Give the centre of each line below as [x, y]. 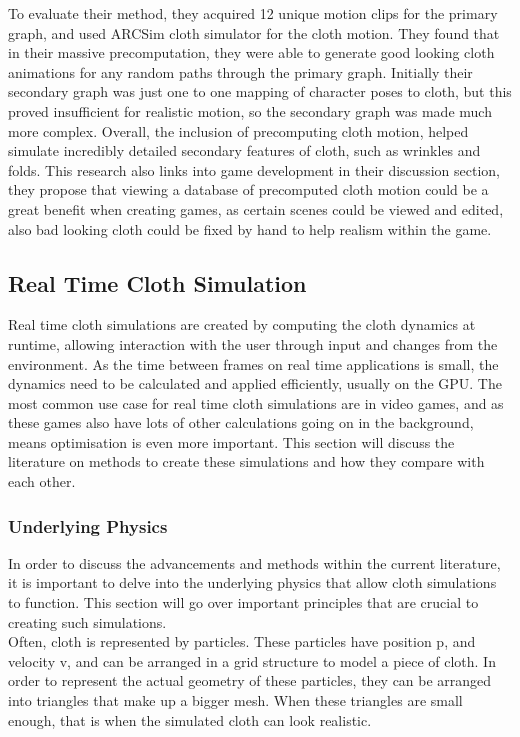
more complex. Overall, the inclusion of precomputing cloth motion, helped [238, 130]
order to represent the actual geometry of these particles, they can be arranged [250, 680]
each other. [42, 481]
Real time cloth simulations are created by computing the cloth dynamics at [242, 324]
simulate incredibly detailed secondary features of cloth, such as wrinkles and [244, 150]
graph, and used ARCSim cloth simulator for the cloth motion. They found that [254, 32]
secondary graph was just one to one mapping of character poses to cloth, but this [260, 91]
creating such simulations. [87, 621]
